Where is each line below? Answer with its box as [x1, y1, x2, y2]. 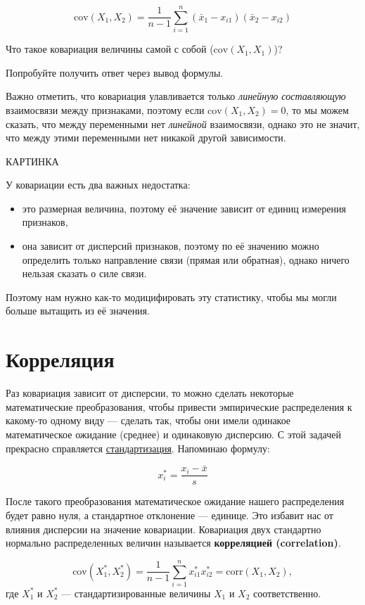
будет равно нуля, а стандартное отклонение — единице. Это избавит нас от [6, 508, 333, 522]
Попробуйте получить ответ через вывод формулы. [6, 65, 224, 79]
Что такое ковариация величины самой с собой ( [6, 42, 214, 56]
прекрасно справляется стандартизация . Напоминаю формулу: [6, 440, 270, 455]
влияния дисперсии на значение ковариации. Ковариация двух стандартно [6, 521, 321, 536]
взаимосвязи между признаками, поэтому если [6, 102, 205, 117]
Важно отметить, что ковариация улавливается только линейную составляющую [6, 89, 346, 103]
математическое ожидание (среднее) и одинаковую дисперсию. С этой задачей [6, 426, 342, 441]
